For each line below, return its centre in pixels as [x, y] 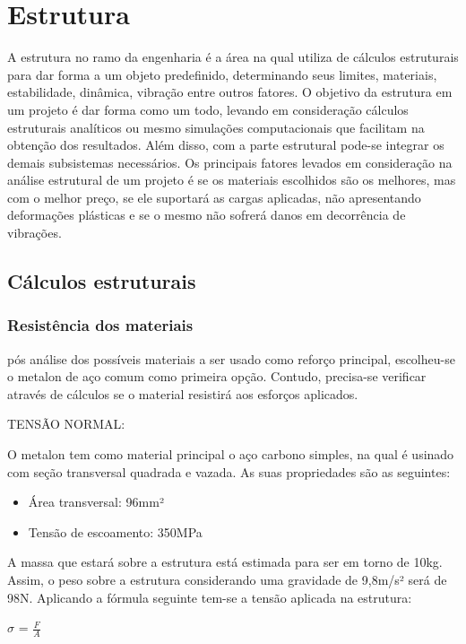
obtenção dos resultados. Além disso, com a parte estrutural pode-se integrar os [226, 145]
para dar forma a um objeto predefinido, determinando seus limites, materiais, [222, 74]
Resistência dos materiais [100, 325]
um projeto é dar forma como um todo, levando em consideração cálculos [208, 109]
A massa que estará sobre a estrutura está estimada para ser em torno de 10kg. [225, 562]
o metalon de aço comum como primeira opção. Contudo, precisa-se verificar [217, 376]
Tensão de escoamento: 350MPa [115, 531]
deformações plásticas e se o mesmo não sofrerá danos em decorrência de [207, 215]
